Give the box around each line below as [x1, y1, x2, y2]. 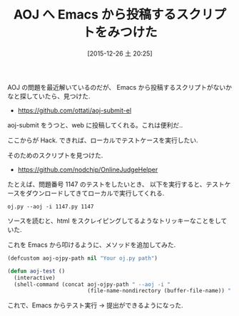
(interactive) [14, 274, 56, 281]
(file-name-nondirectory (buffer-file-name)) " [86, 288, 232, 295]
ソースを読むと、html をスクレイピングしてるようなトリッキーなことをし [7, 216, 221, 225]
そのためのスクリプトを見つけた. [7, 151, 103, 159]
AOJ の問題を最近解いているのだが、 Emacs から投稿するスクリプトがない [7, 83, 226, 91]
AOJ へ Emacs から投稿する [13, 6, 177, 23]
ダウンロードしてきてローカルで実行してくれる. [26, 189, 165, 197]
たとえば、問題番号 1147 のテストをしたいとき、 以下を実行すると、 [7, 179, 206, 189]
